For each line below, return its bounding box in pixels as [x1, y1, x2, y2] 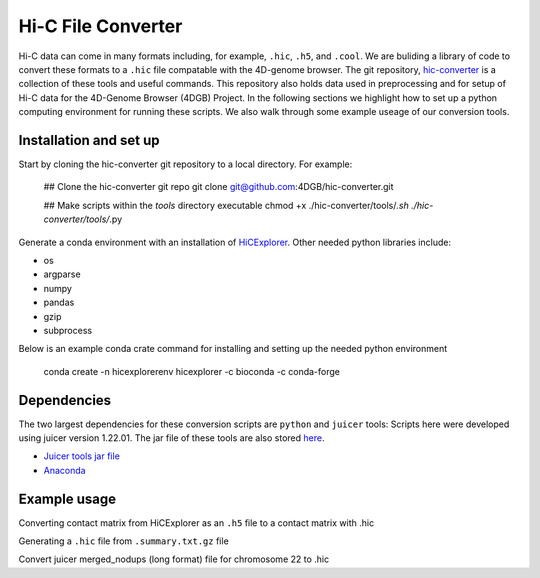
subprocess [43, 324, 93, 336]
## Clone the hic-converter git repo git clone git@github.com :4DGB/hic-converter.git [43, 181, 394, 193]
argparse [43, 268, 81, 280]
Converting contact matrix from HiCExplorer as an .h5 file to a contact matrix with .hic [18, 516, 375, 529]
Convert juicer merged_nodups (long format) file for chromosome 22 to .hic [18, 553, 330, 565]
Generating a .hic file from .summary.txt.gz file [18, 535, 229, 547]
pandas [43, 296, 75, 309]
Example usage [18, 490, 117, 507]
